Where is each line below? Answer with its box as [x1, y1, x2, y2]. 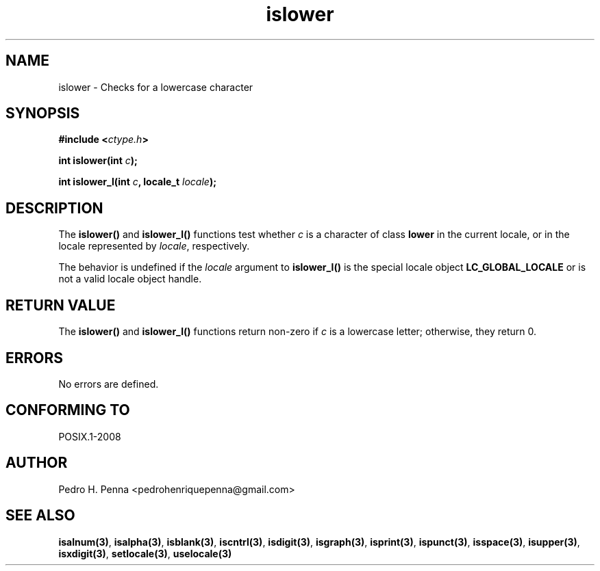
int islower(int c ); [58, 155, 138, 167]
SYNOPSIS [5, 105, 80, 122]
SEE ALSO [5, 507, 75, 524]
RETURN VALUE [5, 296, 116, 314]
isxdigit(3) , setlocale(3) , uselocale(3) [58, 547, 232, 559]
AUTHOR [5, 454, 68, 472]
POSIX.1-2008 [58, 430, 121, 442]
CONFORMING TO [5, 401, 130, 419]
